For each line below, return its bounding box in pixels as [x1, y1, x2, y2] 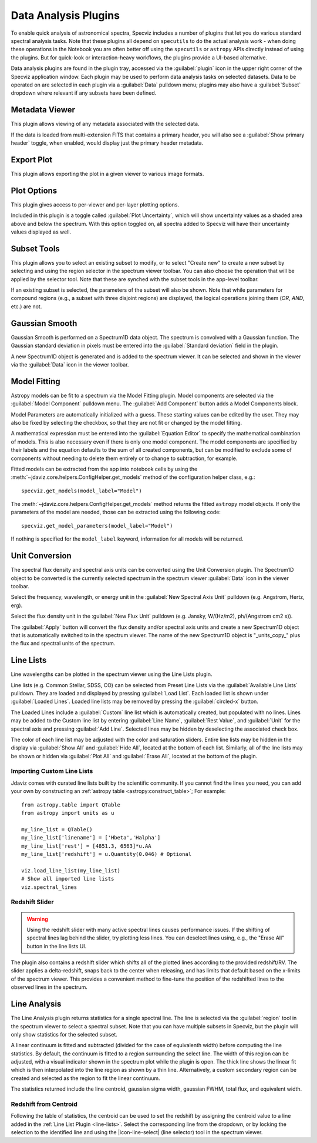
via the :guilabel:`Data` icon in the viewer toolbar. [11, 361, 129, 368]
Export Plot [11, 155, 53, 165]
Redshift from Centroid [11, 1100, 77, 1108]
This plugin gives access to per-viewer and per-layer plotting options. [11, 201, 179, 208]
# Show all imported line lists [21, 875, 114, 882]
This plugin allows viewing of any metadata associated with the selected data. [11, 121, 200, 128]
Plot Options [11, 185, 58, 195]
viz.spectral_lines [21, 884, 77, 891]
